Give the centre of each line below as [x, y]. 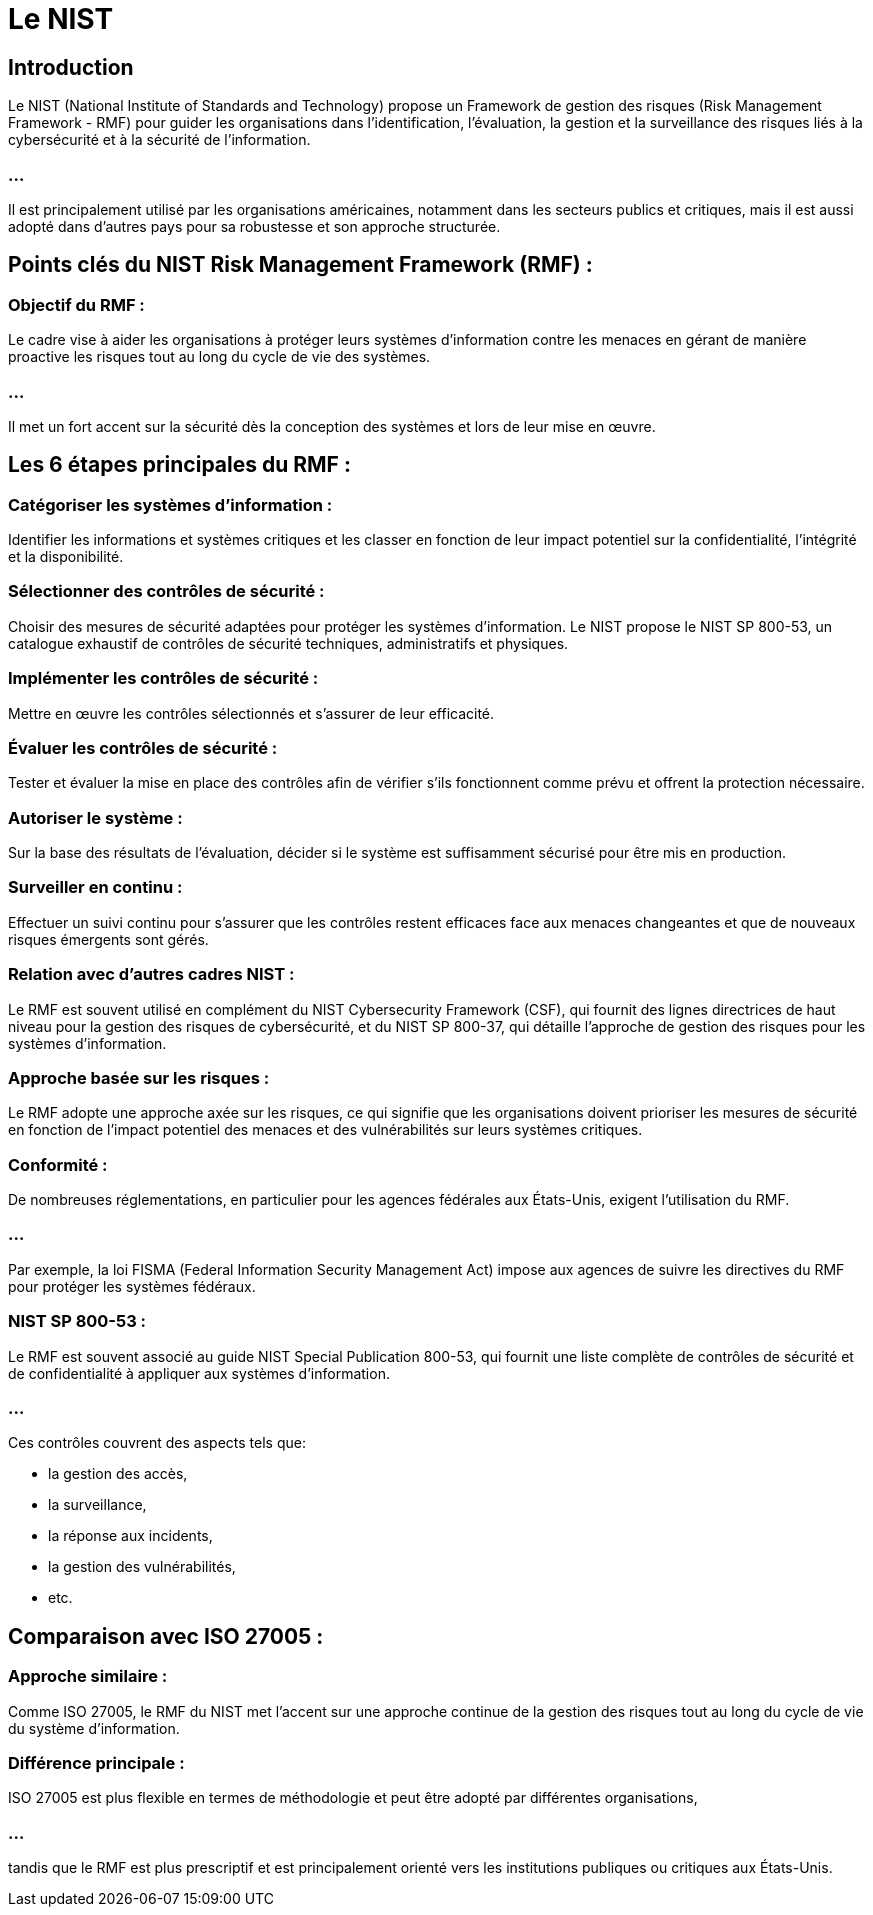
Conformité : [58, 1164]
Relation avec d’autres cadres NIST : [151, 974]
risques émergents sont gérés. [108, 939]
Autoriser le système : [95, 817]
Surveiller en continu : [95, 887]
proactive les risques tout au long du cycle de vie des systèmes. [219, 357]
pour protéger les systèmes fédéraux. [132, 1286]
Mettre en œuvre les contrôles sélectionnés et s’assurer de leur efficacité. [251, 713]
